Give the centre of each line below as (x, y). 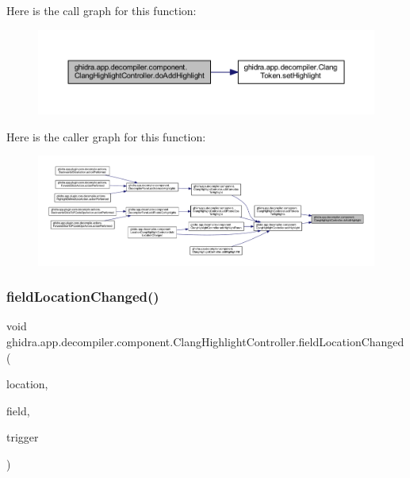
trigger (23, 437)
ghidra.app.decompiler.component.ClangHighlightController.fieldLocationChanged (205, 341)
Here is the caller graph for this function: (106, 136)
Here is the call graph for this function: (102, 10)
